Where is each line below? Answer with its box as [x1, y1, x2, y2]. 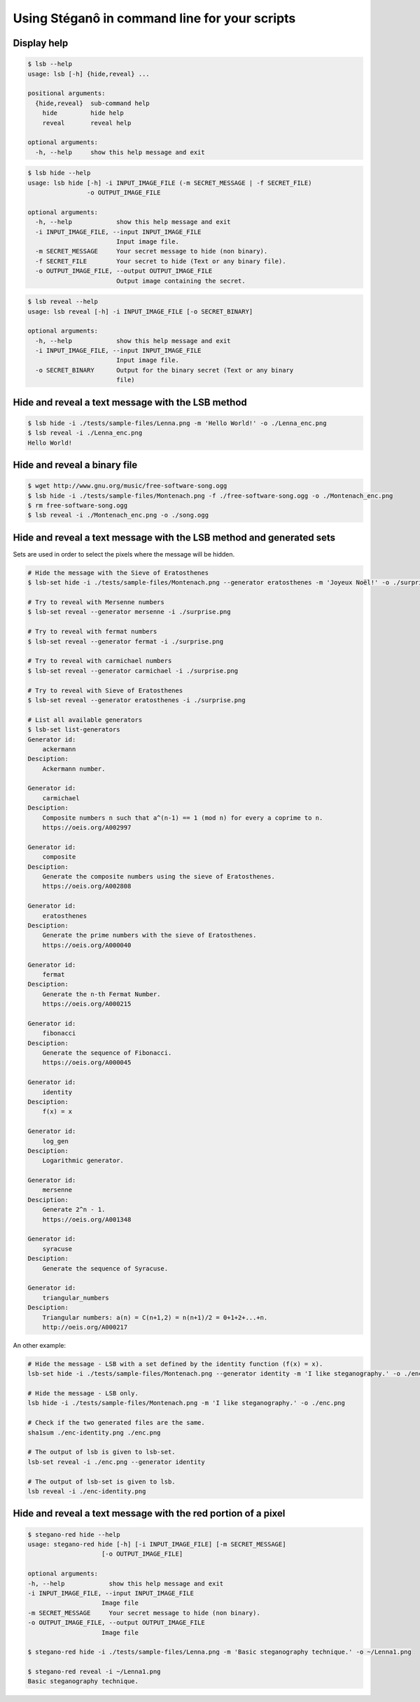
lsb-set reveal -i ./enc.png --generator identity [27, 1458, 206, 1466]
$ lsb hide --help [27, 169, 91, 177]
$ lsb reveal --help [27, 298, 98, 306]
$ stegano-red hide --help [27, 1530, 120, 1538]
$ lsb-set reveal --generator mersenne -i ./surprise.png [27, 608, 231, 616]
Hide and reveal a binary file [13, 459, 138, 471]
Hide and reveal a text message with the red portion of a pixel [13, 1507, 286, 1519]
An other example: [13, 1341, 66, 1349]
